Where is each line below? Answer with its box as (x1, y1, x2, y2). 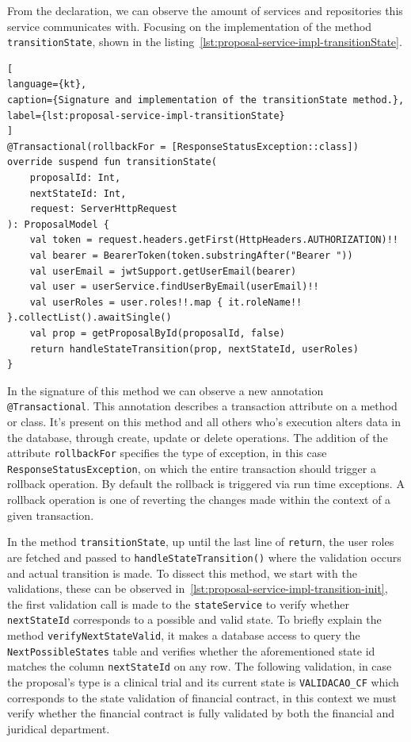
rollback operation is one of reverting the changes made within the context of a (7, 491, 391, 508)
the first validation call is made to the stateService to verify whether (7, 595, 349, 612)
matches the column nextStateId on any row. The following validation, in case (7, 658, 392, 675)
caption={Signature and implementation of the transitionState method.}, (7, 94, 405, 106)
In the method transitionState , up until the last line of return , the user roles (7, 533, 394, 550)
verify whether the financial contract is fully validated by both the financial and (7, 705, 395, 721)
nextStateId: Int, (29, 187, 127, 199)
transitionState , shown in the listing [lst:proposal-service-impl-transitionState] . (7, 33, 402, 50)
